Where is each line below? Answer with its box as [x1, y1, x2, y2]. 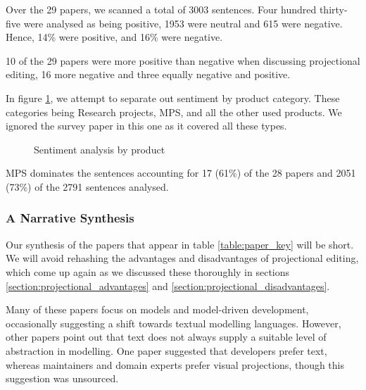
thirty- [319, 2, 348, 16]
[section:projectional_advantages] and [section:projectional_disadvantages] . [6, 278, 330, 293]
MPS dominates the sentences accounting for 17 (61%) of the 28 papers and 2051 [6, 165, 356, 180]
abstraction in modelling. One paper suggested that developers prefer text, [6, 343, 327, 358]
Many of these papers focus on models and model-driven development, [6, 302, 309, 317]
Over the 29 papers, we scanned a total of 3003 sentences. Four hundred [6, 2, 317, 16]
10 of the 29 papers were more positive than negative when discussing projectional [6, 53, 360, 68]
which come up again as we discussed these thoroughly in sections [6, 264, 290, 279]
